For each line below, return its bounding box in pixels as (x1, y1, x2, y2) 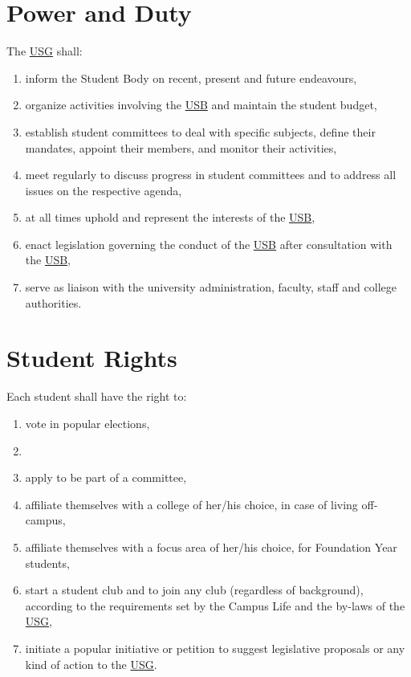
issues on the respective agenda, (25, 181, 182, 198)
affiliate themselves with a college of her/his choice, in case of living (25, 496, 358, 512)
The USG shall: (6, 43, 83, 59)
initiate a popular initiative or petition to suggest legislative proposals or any (25, 639, 405, 656)
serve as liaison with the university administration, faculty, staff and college (25, 279, 397, 296)
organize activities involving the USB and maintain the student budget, (25, 96, 377, 113)
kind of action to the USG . (25, 655, 157, 672)
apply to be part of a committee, (25, 469, 187, 486)
